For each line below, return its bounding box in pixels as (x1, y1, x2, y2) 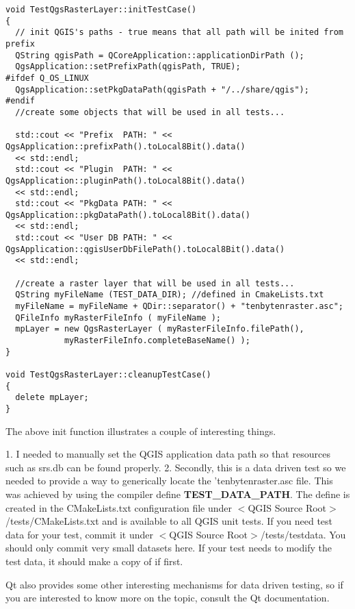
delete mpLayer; (15, 393, 89, 403)
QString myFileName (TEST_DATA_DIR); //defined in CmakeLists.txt (15, 290, 324, 300)
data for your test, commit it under (5, 527, 154, 541)
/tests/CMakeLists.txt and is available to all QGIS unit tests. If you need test (5, 514, 333, 528)
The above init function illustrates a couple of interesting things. (5, 423, 276, 438)
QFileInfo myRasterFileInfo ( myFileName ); (15, 312, 221, 323)
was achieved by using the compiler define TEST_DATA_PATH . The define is (5, 487, 350, 501)
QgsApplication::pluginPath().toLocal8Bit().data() (5, 175, 246, 186)
